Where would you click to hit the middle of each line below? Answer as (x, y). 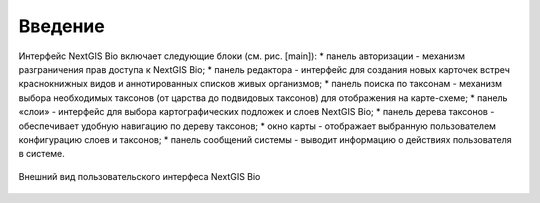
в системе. (41, 154)
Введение (61, 26)
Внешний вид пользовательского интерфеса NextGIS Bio (139, 176)
